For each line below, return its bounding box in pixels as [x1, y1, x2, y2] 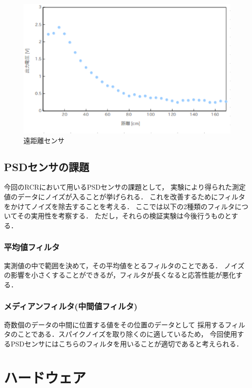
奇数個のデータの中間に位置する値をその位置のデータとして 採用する [4, 319, 225, 329]
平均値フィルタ [4, 241, 60, 253]
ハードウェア [4, 367, 86, 387]
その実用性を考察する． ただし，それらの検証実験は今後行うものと [17, 211, 231, 221]
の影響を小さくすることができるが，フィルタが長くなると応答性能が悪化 [4, 270, 236, 280]
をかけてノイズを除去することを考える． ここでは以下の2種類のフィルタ [4, 201, 235, 211]
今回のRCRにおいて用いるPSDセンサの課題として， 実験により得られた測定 [4, 182, 246, 192]
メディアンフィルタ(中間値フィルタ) [4, 300, 138, 312]
